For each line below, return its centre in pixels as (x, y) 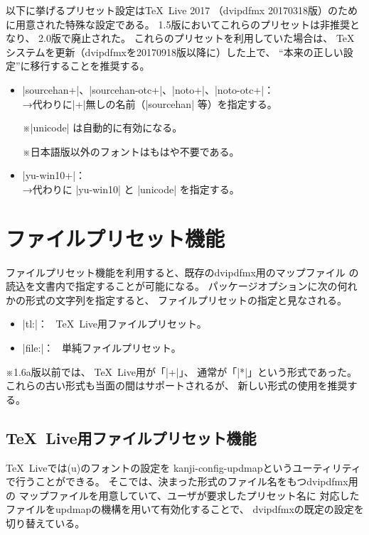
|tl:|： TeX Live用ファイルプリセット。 (114, 324)
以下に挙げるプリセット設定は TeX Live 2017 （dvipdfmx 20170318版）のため (182, 10)
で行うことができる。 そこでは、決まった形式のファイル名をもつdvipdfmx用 (182, 481)
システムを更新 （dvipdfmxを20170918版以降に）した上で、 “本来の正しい (175, 52)
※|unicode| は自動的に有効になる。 (102, 128)
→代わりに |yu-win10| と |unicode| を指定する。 (131, 189)
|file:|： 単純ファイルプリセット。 (102, 348)
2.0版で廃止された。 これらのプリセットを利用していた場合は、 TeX (197, 38)
